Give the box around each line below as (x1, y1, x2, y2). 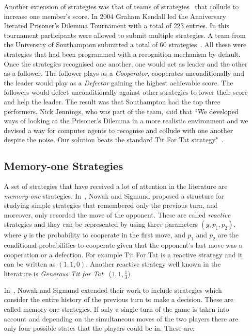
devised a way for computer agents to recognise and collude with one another (4, 125, 233, 135)
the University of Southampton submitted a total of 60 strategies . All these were (4, 39, 247, 50)
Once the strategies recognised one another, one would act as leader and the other (4, 58, 248, 68)
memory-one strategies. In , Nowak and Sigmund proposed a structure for (4, 190, 224, 201)
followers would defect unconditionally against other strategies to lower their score (4, 87, 248, 97)
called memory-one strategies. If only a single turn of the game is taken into (4, 304, 229, 314)
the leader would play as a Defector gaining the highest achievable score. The (4, 77, 233, 87)
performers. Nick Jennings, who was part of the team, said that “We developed (4, 106, 239, 116)
